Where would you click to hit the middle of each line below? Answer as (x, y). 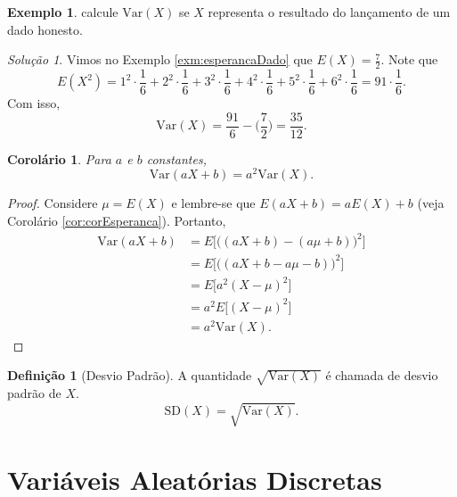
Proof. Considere (53, 203)
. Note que (409, 59)
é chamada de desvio (382, 375)
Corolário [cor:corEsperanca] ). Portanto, (117, 220)
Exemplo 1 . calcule (63, 12)
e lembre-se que (213, 203)
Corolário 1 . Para (59, 158)
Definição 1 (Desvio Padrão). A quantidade (130, 375)
